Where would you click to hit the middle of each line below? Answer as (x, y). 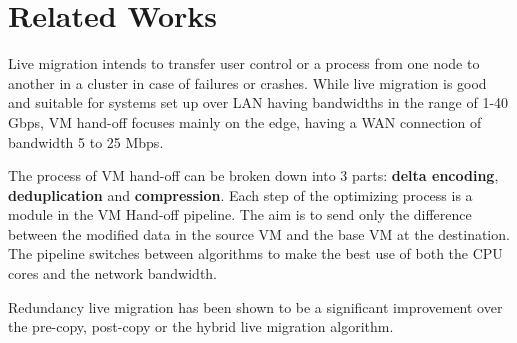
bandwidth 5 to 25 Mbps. (86, 141)
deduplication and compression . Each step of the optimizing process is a (240, 194)
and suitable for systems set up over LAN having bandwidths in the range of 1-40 (258, 102)
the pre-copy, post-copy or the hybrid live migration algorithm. (201, 326)
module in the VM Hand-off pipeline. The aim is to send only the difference (240, 214)
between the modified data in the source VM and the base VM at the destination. (259, 233)
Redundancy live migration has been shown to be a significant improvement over (255, 306)
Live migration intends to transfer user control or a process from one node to (244, 63)
